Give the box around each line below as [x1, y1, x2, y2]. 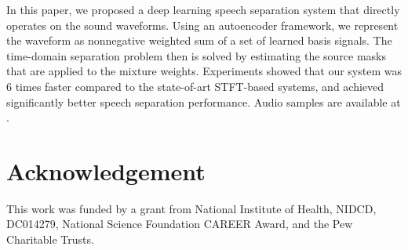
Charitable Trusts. [6, 231, 94, 248]
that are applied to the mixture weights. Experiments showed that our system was [6, 63, 402, 79]
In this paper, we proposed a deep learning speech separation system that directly [6, 2, 400, 17]
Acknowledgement [6, 154, 206, 187]
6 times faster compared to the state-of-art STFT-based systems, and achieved [6, 78, 384, 94]
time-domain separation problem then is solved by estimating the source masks [6, 47, 387, 63]
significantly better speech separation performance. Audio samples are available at [6, 93, 401, 110]
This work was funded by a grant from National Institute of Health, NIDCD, [6, 200, 377, 216]
